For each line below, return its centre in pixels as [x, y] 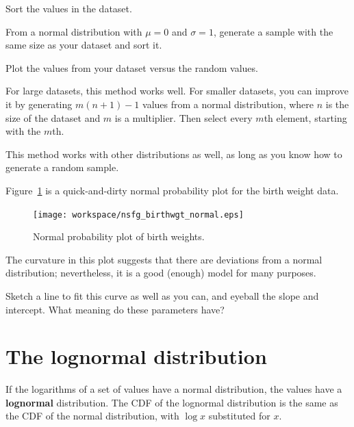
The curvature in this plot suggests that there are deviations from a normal [164, 259]
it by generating [39, 104]
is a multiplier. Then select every [184, 117]
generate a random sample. [62, 167]
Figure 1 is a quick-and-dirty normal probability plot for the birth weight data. [172, 190]
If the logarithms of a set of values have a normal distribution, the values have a [174, 389]
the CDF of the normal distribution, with [92, 416]
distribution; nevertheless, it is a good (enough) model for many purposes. [161, 273]
